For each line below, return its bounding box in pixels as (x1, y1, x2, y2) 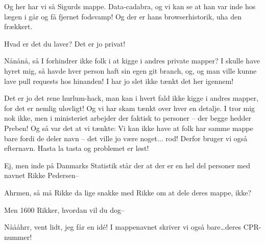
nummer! (4, 231, 32, 242)
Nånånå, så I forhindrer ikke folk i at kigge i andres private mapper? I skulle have (4, 55, 260, 66)
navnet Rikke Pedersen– (4, 170, 79, 181)
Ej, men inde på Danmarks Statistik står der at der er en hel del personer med (4, 160, 251, 170)
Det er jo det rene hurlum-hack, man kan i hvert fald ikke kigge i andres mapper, (4, 93, 258, 103)
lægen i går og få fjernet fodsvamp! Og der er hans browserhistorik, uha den (4, 11, 242, 21)
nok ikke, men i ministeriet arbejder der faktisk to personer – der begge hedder (4, 113, 251, 123)
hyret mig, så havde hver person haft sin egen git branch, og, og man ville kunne (4, 65, 257, 76)
